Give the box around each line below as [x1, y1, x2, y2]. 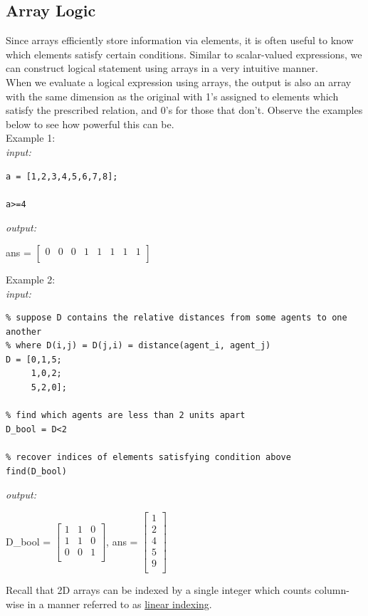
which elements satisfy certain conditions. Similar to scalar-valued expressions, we [6, 46, 362, 61]
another [6, 326, 42, 337]
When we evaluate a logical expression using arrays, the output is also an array [6, 74, 352, 89]
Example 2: [6, 271, 56, 286]
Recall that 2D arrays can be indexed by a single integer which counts [6, 583, 312, 597]
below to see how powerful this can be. [6, 116, 174, 131]
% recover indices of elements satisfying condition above [6, 452, 291, 463]
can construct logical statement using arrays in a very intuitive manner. [6, 61, 318, 75]
